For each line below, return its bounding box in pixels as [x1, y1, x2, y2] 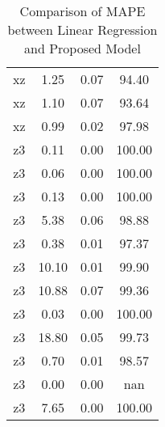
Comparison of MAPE [19, 2, 146, 20]
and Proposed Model [24, 39, 141, 57]
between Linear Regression [7, 20, 158, 39]
